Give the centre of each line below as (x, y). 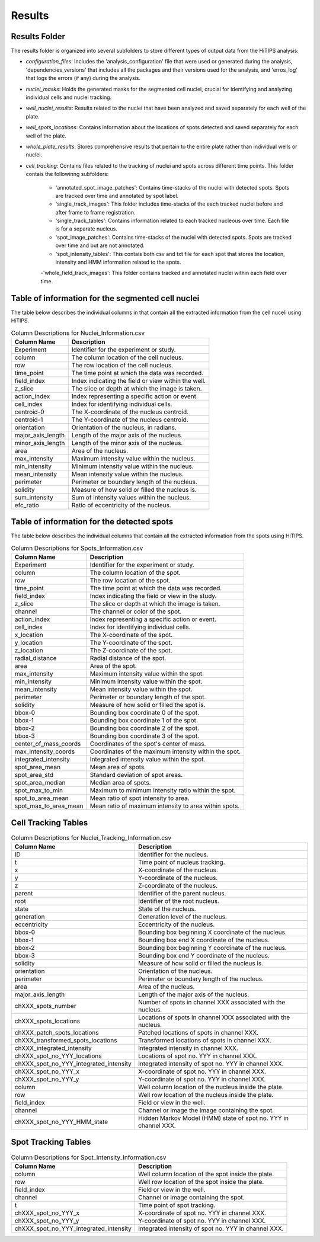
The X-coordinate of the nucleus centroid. (130, 412)
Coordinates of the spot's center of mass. (148, 744)
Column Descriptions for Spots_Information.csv (77, 548)
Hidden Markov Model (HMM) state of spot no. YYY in (214, 1118)
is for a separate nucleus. (87, 229)
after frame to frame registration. (95, 212)
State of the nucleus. (167, 909)
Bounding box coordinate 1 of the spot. (144, 721)
